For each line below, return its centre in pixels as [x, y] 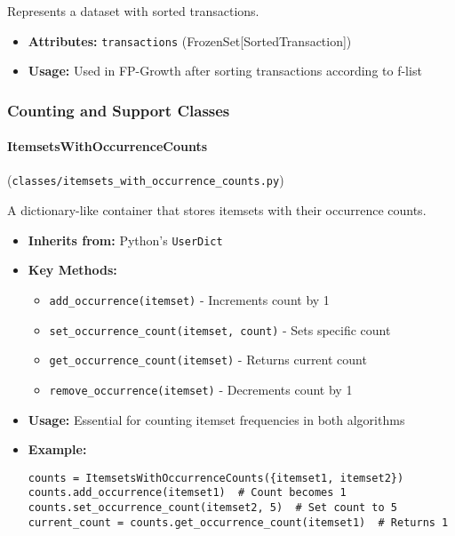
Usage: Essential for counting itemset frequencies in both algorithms [216, 419]
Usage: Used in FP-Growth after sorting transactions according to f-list [225, 71]
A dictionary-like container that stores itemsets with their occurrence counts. [217, 210]
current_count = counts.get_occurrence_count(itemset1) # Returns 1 [238, 522]
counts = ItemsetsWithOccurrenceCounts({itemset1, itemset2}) [216, 478]
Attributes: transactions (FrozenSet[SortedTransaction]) [190, 40]
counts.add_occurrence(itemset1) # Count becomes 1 [187, 493]
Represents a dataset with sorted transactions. [133, 11]
